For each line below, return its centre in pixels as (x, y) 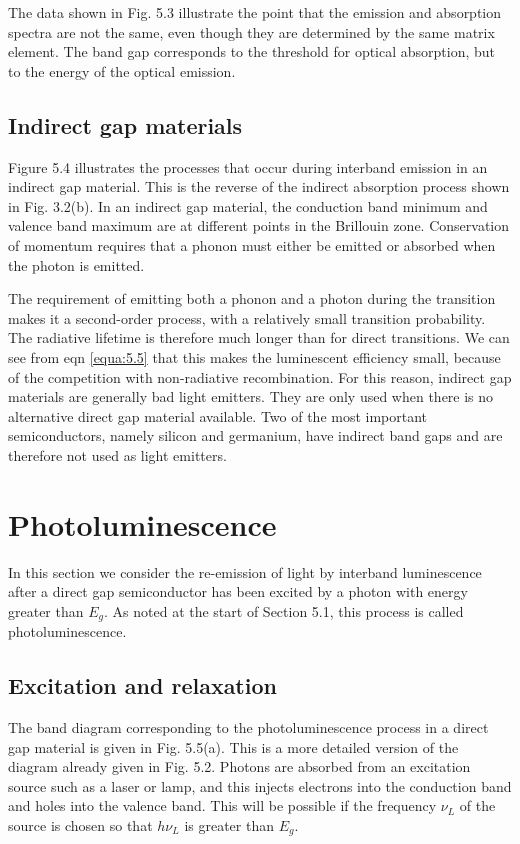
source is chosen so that (80, 825)
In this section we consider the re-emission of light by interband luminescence (245, 571)
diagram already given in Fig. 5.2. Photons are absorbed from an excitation (239, 766)
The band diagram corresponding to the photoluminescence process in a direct (248, 727)
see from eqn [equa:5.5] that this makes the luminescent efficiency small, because (254, 356)
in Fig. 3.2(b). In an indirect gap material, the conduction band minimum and (248, 205)
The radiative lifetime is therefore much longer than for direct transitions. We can (259, 337)
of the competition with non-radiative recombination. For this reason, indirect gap (260, 376)
